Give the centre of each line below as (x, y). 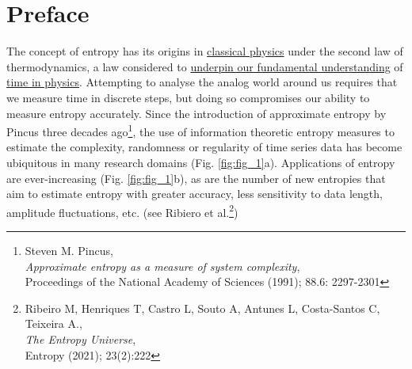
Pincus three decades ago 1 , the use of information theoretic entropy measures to (200, 130)
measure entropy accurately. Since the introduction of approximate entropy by (196, 113)
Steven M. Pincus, (69, 250)
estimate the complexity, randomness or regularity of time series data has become (204, 147)
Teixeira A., (53, 323)
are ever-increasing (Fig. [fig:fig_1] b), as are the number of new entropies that (196, 178)
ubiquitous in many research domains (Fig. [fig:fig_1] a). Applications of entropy (201, 162)
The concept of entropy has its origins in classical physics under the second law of (205, 51)
